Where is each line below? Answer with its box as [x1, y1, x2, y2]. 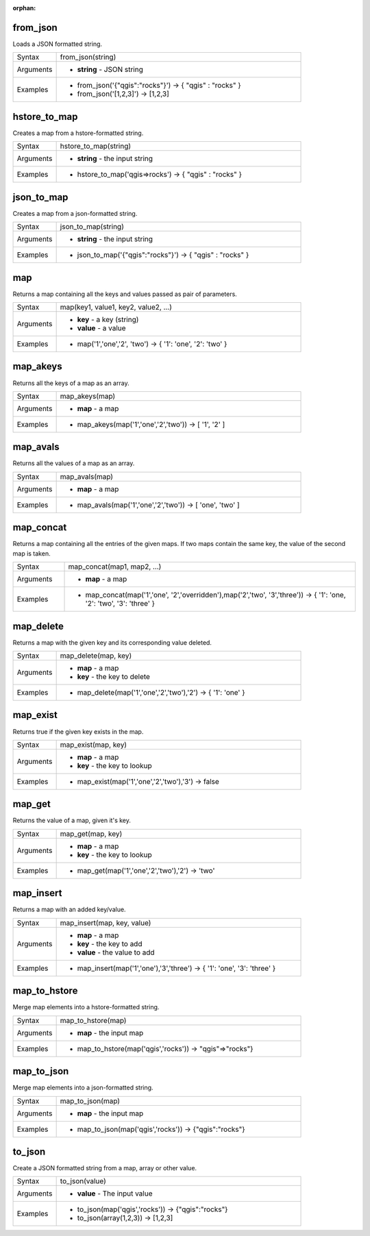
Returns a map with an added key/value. [12, 905, 126, 914]
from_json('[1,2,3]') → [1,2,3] [77, 89, 169, 99]
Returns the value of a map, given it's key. [12, 816, 132, 825]
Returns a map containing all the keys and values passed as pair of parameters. [12, 290, 238, 298]
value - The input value [77, 1189, 153, 1198]
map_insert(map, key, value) [60, 918, 151, 928]
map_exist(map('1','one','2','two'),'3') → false [77, 776, 219, 786]
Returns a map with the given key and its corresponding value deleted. [12, 638, 212, 647]
